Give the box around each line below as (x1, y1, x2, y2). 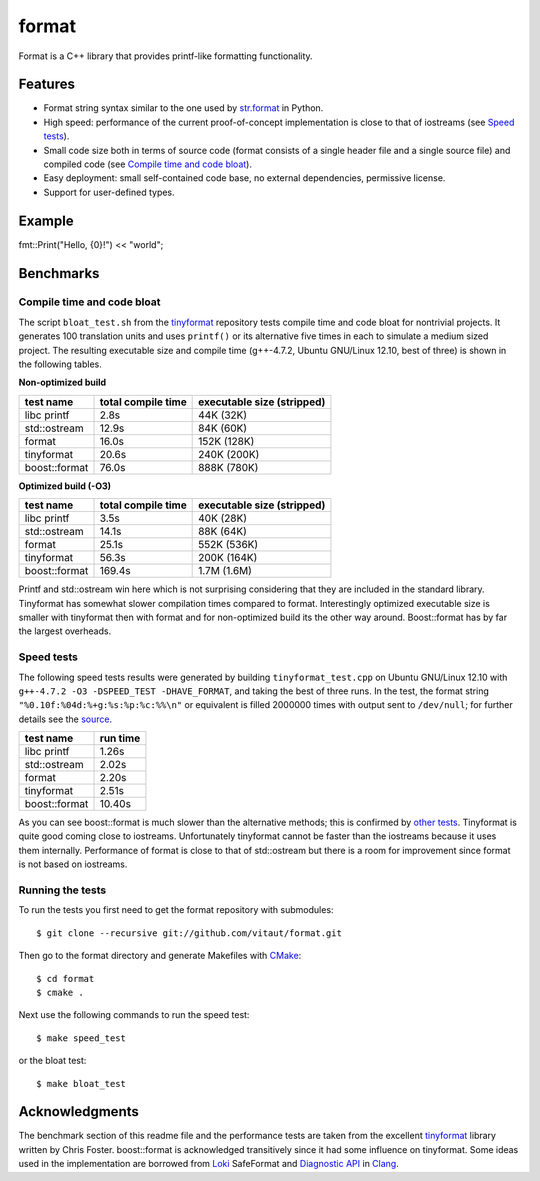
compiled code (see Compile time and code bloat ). (43, 158, 252, 170)
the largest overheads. (18, 625, 112, 637)
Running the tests (18, 883, 107, 897)
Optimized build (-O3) (18, 480, 112, 492)
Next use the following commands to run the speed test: (18, 1009, 250, 1021)
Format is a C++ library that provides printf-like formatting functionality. (18, 50, 314, 62)
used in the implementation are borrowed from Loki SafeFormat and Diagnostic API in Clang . (18, 1158, 399, 1170)
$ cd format (36, 973, 95, 984)
